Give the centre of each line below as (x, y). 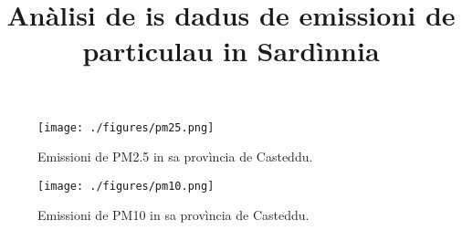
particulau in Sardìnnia (231, 51)
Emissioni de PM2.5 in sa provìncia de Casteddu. (175, 157)
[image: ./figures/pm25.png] (126, 127)
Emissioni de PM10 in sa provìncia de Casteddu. (173, 215)
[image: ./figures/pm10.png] (126, 186)
